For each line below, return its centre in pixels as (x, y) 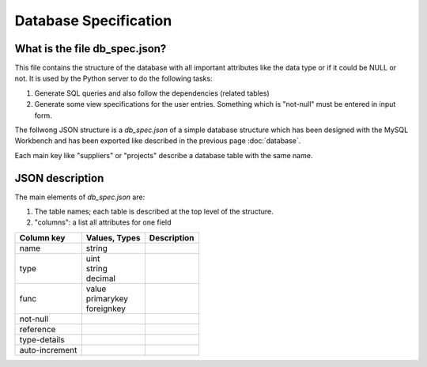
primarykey (107, 298)
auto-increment (48, 350)
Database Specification (93, 21)
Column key (42, 237)
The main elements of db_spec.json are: (80, 197)
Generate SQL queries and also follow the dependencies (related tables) (152, 93)
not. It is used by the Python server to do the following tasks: (113, 78)
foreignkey (106, 308)
